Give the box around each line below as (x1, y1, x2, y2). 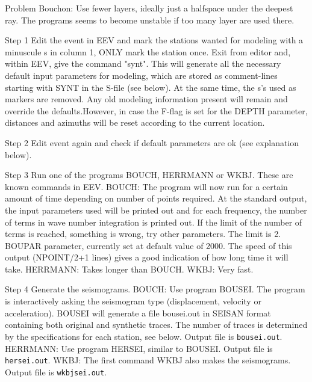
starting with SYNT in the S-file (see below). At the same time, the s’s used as (5, 81, 296, 93)
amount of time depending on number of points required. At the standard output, (5, 192, 307, 205)
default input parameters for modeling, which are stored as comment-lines (5, 69, 278, 81)
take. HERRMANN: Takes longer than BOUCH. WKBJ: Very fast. (5, 262, 254, 275)
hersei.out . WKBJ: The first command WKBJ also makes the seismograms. (5, 354, 291, 366)
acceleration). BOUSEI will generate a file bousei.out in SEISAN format (5, 306, 271, 319)
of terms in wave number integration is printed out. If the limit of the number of (5, 215, 302, 228)
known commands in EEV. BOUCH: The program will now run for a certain (5, 180, 288, 193)
